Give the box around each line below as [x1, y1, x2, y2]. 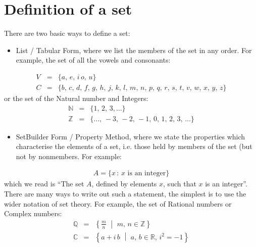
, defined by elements [91, 178, 157, 189]
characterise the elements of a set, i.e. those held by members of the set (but [16, 141, 252, 152]
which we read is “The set [4, 178, 84, 189]
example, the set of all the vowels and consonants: [16, 55, 171, 65]
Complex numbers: [4, 208, 62, 219]
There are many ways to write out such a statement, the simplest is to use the [4, 188, 246, 199]
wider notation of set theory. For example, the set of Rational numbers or [4, 198, 232, 209]
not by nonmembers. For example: [16, 151, 122, 161]
